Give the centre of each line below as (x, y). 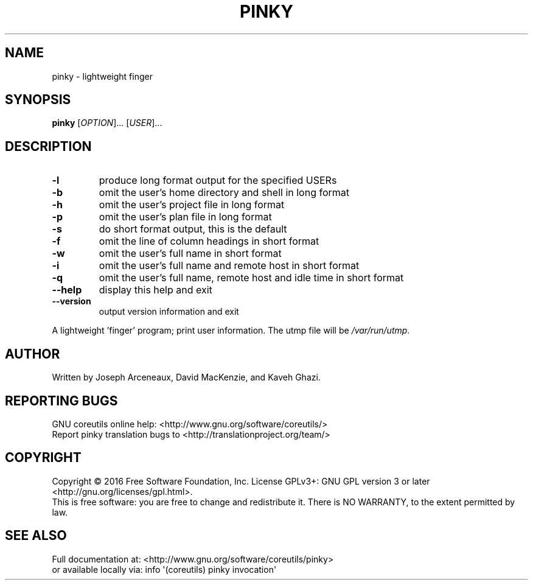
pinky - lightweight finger (102, 76)
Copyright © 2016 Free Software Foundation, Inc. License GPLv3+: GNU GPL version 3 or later (241, 481)
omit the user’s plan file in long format (185, 217)
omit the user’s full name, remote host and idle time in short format (251, 278)
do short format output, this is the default (193, 229)
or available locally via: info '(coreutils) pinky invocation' (164, 569)
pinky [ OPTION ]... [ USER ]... (107, 123)
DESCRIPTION (48, 146)
